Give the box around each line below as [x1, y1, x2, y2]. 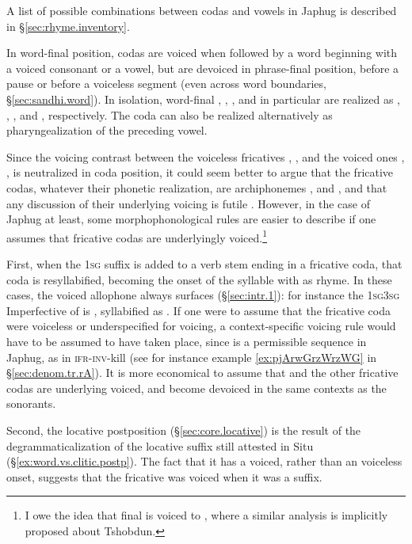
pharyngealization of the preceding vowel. [6, 122, 208, 139]
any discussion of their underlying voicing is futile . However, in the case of [6, 195, 371, 211]
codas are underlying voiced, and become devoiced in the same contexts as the [6, 379, 387, 396]
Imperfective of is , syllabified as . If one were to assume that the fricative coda [6, 302, 391, 318]
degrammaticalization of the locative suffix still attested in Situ [6, 437, 314, 454]
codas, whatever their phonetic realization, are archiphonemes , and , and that [6, 179, 387, 196]
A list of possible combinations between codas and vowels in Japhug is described [6, 2, 397, 18]
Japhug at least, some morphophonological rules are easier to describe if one [6, 211, 376, 227]
